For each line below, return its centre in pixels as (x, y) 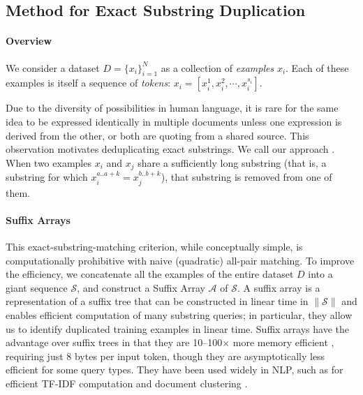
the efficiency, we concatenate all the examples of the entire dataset (150, 274)
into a (320, 274)
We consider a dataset (53, 67)
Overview (29, 41)
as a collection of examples (217, 67)
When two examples (49, 162)
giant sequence (37, 287)
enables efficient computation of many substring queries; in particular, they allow (179, 314)
